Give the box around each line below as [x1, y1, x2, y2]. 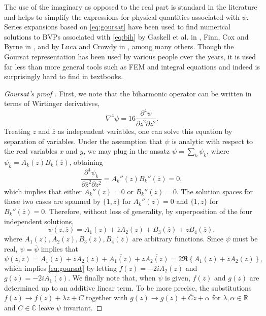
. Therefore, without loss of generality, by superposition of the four [45, 205, 252, 216]
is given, [165, 272, 190, 283]
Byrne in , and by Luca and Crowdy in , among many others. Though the [4, 41, 234, 52]
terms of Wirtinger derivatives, [4, 98, 100, 109]
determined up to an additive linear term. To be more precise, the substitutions [4, 282, 252, 293]
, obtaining [69, 157, 103, 167]
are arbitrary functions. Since [132, 233, 223, 244]
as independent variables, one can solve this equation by [58, 126, 232, 136]
